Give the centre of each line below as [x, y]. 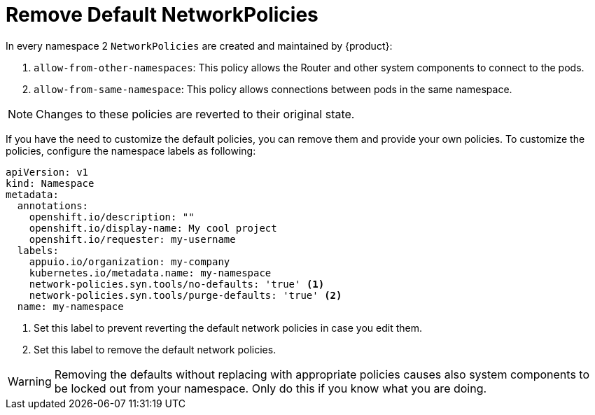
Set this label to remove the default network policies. [155, 349]
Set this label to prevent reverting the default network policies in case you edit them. [228, 328]
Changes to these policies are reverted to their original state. [195, 114]
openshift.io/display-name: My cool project [153, 228]
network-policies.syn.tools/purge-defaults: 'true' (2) [185, 295]
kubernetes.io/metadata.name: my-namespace [150, 273]
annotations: [53, 205]
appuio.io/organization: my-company [129, 261]
